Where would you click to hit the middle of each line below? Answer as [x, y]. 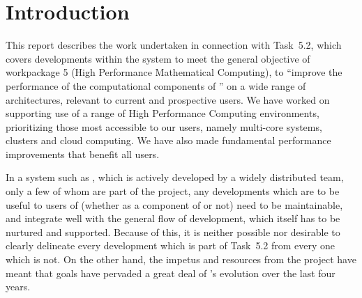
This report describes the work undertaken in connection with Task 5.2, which [174, 45]
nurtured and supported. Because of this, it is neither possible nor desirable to [173, 232]
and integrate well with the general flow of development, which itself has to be [173, 218]
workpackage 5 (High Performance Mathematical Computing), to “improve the [174, 72]
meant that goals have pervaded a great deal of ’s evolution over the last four [171, 273]
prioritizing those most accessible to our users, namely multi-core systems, [164, 126]
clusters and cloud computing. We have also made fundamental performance [168, 140]
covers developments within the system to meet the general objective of [158, 58]
